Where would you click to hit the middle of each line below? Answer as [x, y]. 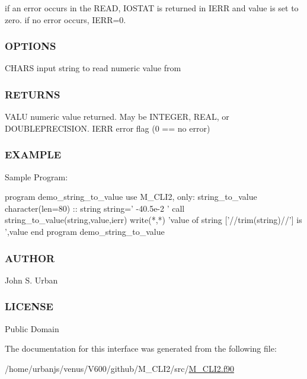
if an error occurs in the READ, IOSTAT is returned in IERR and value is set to [152, 8]
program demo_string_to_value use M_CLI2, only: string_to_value [131, 197]
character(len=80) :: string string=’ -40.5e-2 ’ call [95, 208]
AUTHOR [30, 258]
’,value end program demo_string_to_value [85, 231]
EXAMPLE [33, 155]
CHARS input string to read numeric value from [93, 68]
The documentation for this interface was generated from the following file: [141, 348]
